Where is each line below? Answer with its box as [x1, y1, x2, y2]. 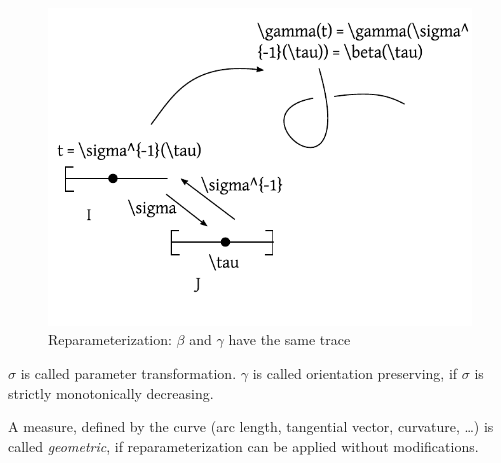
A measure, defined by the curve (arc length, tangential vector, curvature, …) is [8, 416, 494, 437]
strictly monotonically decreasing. [8, 382, 214, 403]
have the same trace [228, 329, 351, 350]
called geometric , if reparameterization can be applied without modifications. [8, 435, 479, 456]
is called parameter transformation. [20, 363, 237, 384]
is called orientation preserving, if [252, 363, 458, 384]
